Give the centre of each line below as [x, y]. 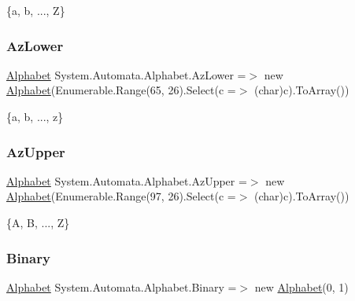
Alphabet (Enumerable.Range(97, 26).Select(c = [121, 196]
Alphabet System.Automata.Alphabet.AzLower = [126, 74]
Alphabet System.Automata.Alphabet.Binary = [122, 286]
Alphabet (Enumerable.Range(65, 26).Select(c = [121, 90]
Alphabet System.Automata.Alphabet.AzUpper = [127, 180]
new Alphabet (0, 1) [301, 286]
